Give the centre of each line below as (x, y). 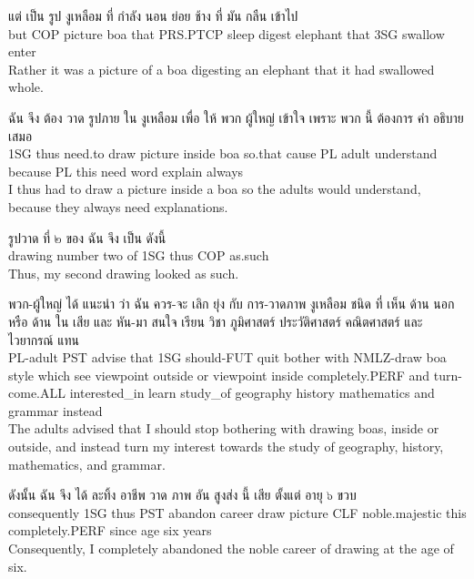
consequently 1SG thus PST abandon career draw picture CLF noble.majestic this (237, 512)
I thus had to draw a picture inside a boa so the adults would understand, (215, 189)
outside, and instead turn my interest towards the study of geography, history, (226, 447)
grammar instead (55, 410)
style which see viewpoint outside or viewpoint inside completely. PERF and (219, 375)
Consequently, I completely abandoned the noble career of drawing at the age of (231, 549)
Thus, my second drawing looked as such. (124, 273)
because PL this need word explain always (126, 171)
